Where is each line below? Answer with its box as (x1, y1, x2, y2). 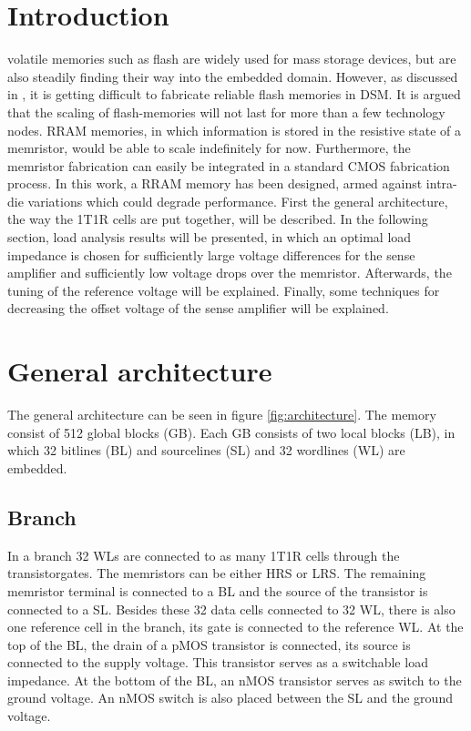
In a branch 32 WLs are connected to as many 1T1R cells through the (7, 545, 400, 564)
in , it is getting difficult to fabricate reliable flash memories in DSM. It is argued (7, 85, 461, 104)
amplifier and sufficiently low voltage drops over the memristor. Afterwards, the (7, 263, 452, 282)
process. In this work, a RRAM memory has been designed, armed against (7, 174, 423, 193)
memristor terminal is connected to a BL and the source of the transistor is (7, 581, 428, 600)
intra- (425, 174, 457, 193)
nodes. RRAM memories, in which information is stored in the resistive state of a (7, 120, 462, 139)
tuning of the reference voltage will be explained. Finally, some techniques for (7, 280, 440, 300)
